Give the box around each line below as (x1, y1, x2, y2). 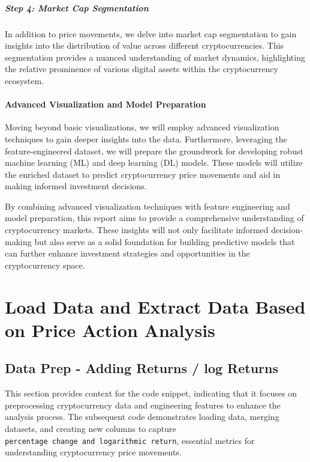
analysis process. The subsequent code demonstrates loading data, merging (5, 410, 279, 423)
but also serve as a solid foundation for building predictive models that (34, 235, 295, 248)
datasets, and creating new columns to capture (5, 422, 176, 434)
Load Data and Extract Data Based (5, 294, 306, 318)
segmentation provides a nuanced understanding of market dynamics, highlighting (5, 50, 305, 63)
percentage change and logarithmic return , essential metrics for (5, 434, 255, 446)
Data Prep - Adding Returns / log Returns (5, 359, 279, 377)
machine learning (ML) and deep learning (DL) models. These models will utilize (5, 156, 303, 169)
